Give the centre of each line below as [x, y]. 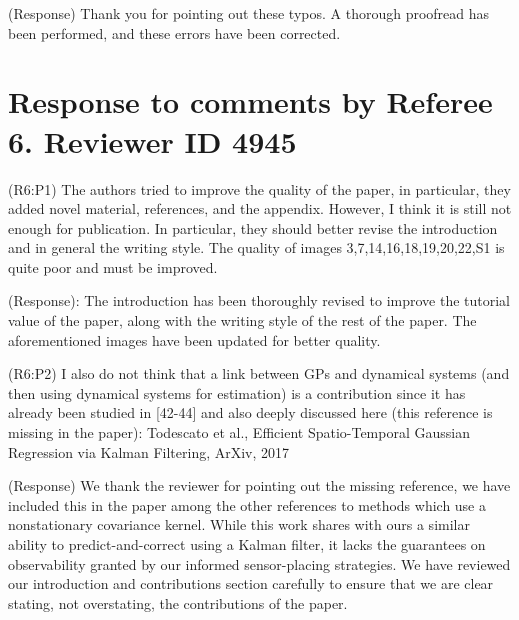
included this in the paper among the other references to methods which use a [247, 504]
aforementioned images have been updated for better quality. [194, 339]
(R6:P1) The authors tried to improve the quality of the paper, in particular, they [259, 188]
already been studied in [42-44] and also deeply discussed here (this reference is [250, 412]
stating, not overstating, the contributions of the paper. [178, 602]
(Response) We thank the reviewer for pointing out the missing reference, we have [259, 485]
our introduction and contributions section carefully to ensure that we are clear [251, 583]
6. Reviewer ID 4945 [152, 140]
